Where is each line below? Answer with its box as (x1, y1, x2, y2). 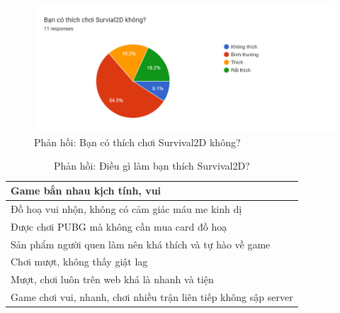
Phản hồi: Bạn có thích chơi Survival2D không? (34, 134, 241, 149)
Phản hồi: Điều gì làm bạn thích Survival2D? (53, 158, 250, 173)
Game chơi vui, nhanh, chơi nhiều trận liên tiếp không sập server (11, 290, 293, 304)
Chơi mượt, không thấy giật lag (11, 254, 148, 269)
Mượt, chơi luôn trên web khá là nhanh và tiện (11, 272, 214, 287)
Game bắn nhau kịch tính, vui (11, 183, 161, 198)
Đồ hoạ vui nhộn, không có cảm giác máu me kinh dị (11, 201, 242, 216)
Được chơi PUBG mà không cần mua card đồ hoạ (11, 219, 227, 234)
